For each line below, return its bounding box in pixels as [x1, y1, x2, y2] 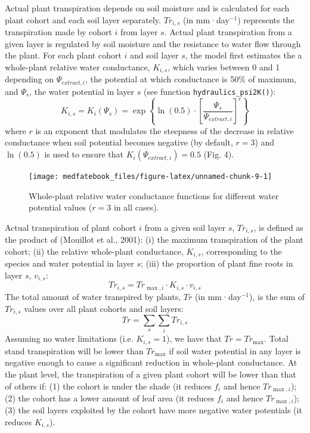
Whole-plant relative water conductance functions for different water [29, 189, 279, 202]
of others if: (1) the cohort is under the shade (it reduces [5, 379, 212, 392]
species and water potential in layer [5, 257, 134, 270]
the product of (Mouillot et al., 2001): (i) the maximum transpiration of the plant [5, 233, 303, 246]
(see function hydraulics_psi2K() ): [143, 85, 276, 97]
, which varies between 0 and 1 [168, 60, 280, 73]
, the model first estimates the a [185, 49, 302, 61]
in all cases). [113, 201, 159, 214]
